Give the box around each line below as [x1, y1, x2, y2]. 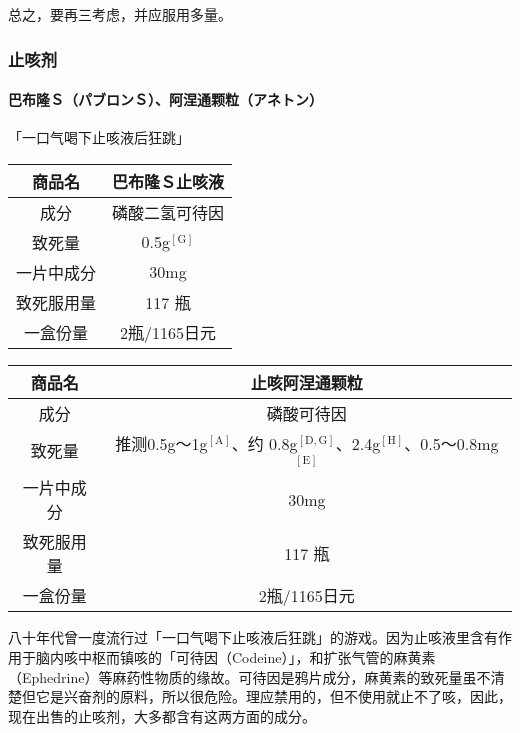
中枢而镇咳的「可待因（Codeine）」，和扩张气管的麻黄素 [77, 647, 436, 668]
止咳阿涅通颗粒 [250, 370, 363, 394]
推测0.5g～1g [115, 431, 208, 455]
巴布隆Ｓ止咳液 [112, 169, 225, 193]
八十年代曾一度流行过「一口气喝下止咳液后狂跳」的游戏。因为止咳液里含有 [8, 627, 498, 648]
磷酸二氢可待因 [112, 200, 225, 224]
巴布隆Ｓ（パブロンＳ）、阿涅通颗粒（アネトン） [8, 89, 323, 110]
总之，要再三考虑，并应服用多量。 [8, 4, 232, 24]
